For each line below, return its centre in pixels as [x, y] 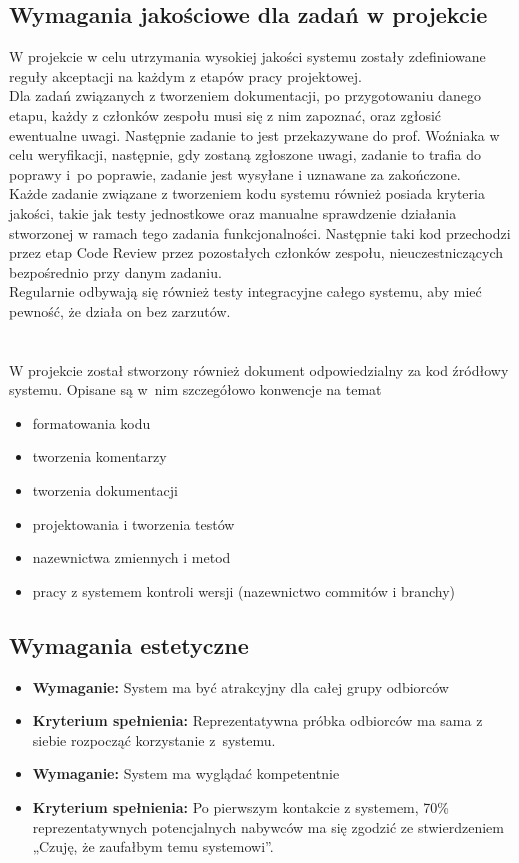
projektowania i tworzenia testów [133, 523]
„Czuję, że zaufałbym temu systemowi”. [153, 846]
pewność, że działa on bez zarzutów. [120, 310]
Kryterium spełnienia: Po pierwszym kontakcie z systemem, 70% [240, 807]
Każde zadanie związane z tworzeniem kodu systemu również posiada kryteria [247, 193]
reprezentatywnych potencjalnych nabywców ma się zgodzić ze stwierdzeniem [268, 826]
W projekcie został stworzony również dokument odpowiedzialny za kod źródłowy [259, 369]
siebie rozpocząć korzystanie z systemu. [154, 739]
